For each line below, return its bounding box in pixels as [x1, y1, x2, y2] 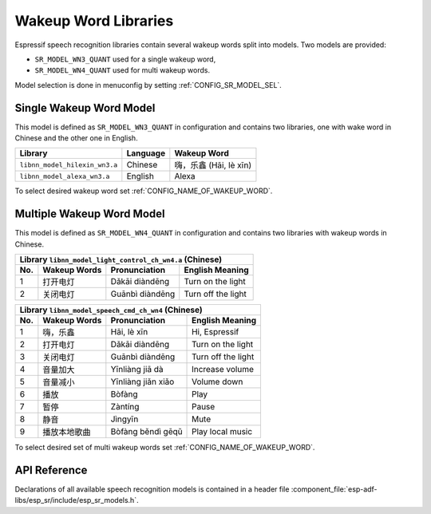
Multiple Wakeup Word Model [14, 208, 165, 221]
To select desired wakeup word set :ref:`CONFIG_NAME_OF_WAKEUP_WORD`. [14, 186, 273, 196]
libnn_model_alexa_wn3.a [19, 172, 110, 180]
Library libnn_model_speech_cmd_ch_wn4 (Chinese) [19, 304, 203, 315]
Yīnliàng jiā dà [110, 364, 164, 375]
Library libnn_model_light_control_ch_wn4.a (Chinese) [19, 254, 223, 265]
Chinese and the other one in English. [14, 133, 139, 143]
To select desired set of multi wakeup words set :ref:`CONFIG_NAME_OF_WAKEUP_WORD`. [14, 443, 315, 453]
